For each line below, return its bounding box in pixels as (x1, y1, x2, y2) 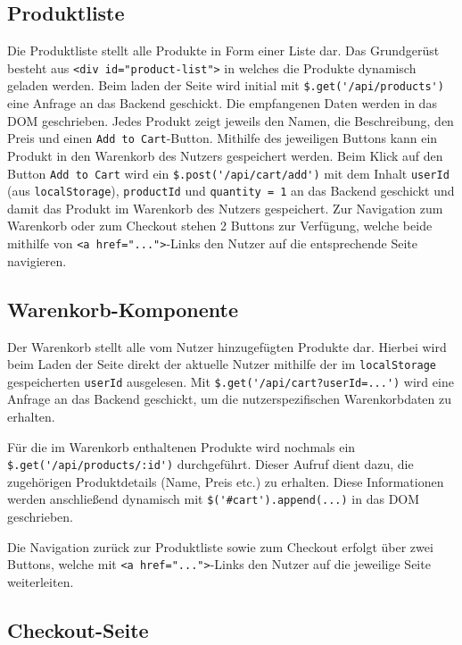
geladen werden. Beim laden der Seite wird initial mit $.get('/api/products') (7, 76, 444, 95)
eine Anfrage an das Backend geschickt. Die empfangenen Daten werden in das (7, 94, 437, 113)
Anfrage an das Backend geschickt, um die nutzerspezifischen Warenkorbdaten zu (7, 390, 452, 408)
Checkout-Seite (7, 616, 149, 643)
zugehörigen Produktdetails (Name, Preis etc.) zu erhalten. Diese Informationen (7, 472, 444, 490)
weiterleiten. (7, 572, 74, 591)
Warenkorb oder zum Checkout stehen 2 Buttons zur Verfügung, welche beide (7, 216, 433, 235)
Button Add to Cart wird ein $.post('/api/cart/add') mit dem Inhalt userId (7, 163, 450, 182)
